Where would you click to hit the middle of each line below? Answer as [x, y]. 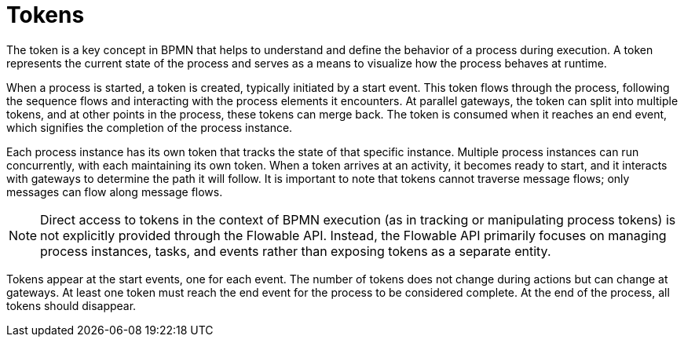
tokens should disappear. [71, 305]
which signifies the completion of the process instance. [150, 127]
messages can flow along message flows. [115, 192]
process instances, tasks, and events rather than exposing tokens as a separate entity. [296, 251]
